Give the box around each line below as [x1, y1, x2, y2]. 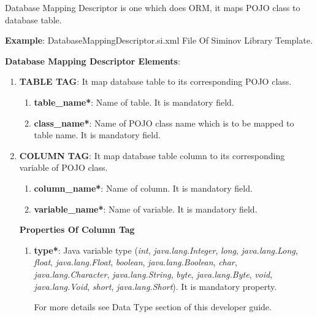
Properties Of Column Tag [19, 223, 135, 236]
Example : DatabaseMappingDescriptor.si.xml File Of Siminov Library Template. [5, 34, 313, 47]
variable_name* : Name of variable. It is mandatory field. [34, 202, 258, 215]
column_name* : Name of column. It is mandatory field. [34, 181, 253, 194]
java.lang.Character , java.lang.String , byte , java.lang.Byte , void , [34, 267, 273, 280]
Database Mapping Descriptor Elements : [5, 54, 180, 67]
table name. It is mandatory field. [34, 128, 161, 141]
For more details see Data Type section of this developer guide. [34, 300, 272, 313]
